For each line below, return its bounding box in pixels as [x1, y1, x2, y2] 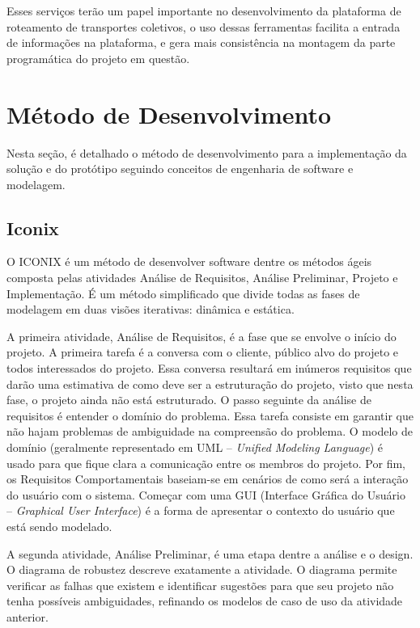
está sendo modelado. [6, 517, 112, 534]
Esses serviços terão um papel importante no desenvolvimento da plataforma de [6, 2, 401, 19]
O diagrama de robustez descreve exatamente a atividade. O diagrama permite [6, 561, 397, 578]
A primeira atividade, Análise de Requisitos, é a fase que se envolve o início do [6, 327, 397, 344]
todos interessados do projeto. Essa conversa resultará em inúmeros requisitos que [6, 360, 412, 377]
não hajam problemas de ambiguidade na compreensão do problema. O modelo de [6, 423, 413, 440]
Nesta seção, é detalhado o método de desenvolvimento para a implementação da [6, 144, 407, 161]
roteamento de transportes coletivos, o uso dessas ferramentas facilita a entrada [6, 18, 401, 35]
